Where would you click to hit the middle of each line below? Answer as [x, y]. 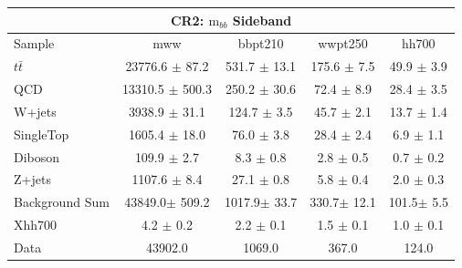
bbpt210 [261, 43]
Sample [34, 43]
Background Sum [62, 202]
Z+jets [32, 179]
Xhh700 [36, 225]
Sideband [262, 20]
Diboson [37, 156]
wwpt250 [343, 43]
